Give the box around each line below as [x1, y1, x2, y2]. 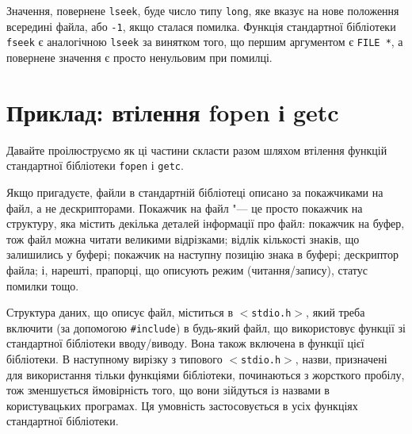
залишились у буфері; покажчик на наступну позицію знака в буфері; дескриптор [6, 246, 399, 263]
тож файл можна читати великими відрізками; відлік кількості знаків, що [6, 230, 360, 247]
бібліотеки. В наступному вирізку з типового [6, 351, 223, 367]
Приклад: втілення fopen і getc [6, 95, 339, 128]
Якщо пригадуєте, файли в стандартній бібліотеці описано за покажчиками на [6, 183, 383, 200]
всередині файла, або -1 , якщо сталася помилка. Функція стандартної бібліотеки [6, 17, 396, 34]
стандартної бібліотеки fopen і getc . [6, 157, 184, 174]
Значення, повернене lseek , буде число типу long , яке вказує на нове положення [6, 2, 399, 18]
